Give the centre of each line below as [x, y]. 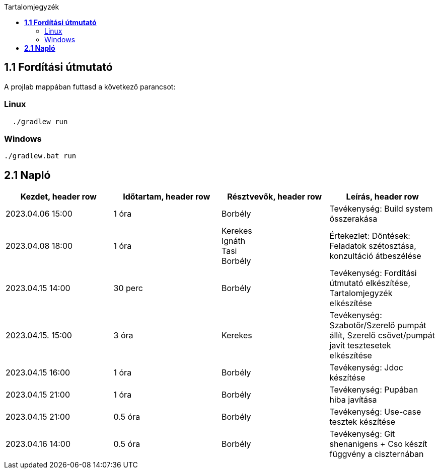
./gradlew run [40, 121]
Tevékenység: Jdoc [366, 368]
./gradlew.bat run [40, 156]
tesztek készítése [362, 422]
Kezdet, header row [58, 197]
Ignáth [234, 241]
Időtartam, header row [167, 197]
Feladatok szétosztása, [373, 246]
